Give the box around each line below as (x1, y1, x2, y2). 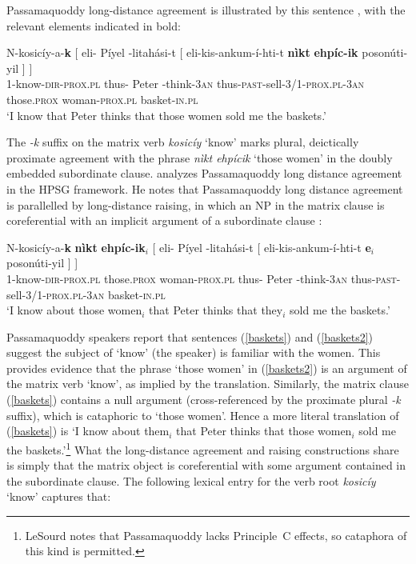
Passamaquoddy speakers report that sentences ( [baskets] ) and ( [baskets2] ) (6, 328, 374, 345)
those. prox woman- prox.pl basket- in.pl (6, 90, 198, 107)
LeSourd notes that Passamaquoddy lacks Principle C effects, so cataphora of (25, 526, 407, 543)
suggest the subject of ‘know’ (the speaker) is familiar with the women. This (6, 344, 381, 361)
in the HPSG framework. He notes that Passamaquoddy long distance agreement (6, 180, 403, 197)
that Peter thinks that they (149, 302, 283, 318)
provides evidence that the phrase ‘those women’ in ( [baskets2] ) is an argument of (6, 359, 407, 376)
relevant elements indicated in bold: (6, 17, 181, 34)
